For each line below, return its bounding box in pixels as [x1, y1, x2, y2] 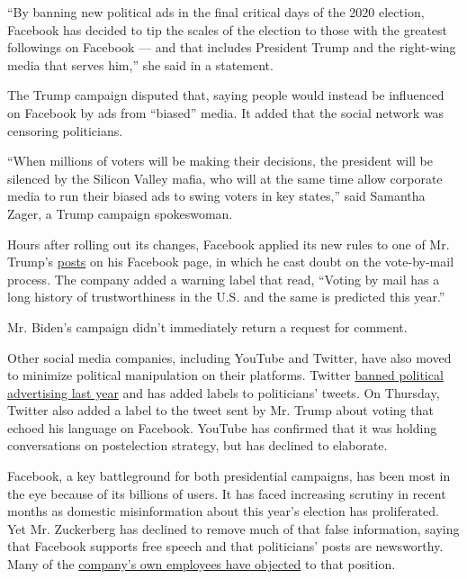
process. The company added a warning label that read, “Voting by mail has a [7, 269, 440, 288]
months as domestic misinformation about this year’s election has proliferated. [7, 502, 439, 520]
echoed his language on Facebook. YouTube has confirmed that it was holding [7, 418, 437, 437]
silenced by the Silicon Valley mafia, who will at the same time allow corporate [7, 168, 443, 187]
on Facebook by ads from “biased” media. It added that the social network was [7, 103, 445, 122]
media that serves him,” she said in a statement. [7, 55, 274, 74]
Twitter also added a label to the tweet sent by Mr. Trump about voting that [7, 401, 434, 420]
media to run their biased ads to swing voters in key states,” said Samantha [7, 186, 426, 205]
